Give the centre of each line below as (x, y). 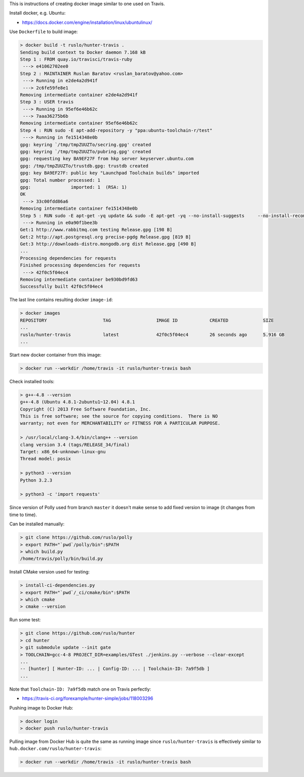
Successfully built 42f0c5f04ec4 (62, 286)
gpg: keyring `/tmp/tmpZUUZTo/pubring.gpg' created (86, 152)
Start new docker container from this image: (55, 355)
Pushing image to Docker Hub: (41, 707)
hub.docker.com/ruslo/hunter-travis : (55, 749)
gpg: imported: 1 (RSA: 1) (73, 187)
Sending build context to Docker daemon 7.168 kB (83, 52)
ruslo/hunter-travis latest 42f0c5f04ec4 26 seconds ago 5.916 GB (152, 334)
